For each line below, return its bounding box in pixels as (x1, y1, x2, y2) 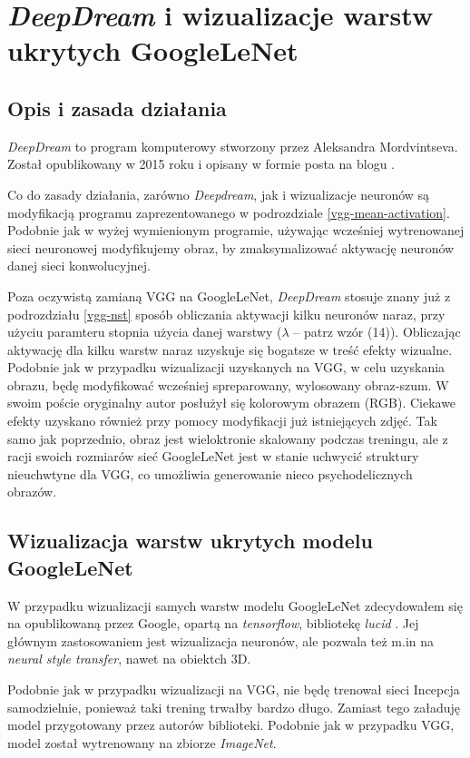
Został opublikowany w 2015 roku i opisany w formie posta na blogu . (7, 154, 395, 173)
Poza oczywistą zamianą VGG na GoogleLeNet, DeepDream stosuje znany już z (7, 286, 451, 305)
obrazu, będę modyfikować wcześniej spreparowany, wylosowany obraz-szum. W (7, 375, 449, 394)
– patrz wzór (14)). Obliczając (293, 322, 461, 341)
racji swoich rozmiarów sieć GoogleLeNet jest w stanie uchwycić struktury (7, 447, 419, 466)
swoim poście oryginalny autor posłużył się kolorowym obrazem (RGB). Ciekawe (7, 393, 456, 412)
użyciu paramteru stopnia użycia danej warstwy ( (7, 322, 282, 341)
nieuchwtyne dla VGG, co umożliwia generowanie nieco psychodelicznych (7, 464, 413, 483)
